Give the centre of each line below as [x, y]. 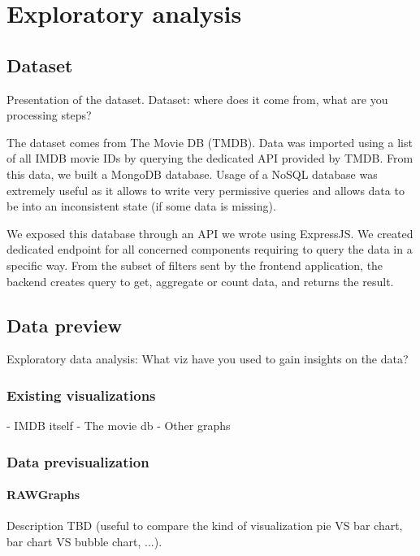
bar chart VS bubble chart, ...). [84, 541]
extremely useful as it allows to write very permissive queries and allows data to [206, 190]
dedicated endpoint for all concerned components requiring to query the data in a [210, 249]
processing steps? [49, 115]
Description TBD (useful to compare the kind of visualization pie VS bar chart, [205, 526]
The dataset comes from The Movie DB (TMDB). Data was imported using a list [210, 142]
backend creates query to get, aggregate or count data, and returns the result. [200, 281]
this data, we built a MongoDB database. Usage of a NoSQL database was [192, 174]
